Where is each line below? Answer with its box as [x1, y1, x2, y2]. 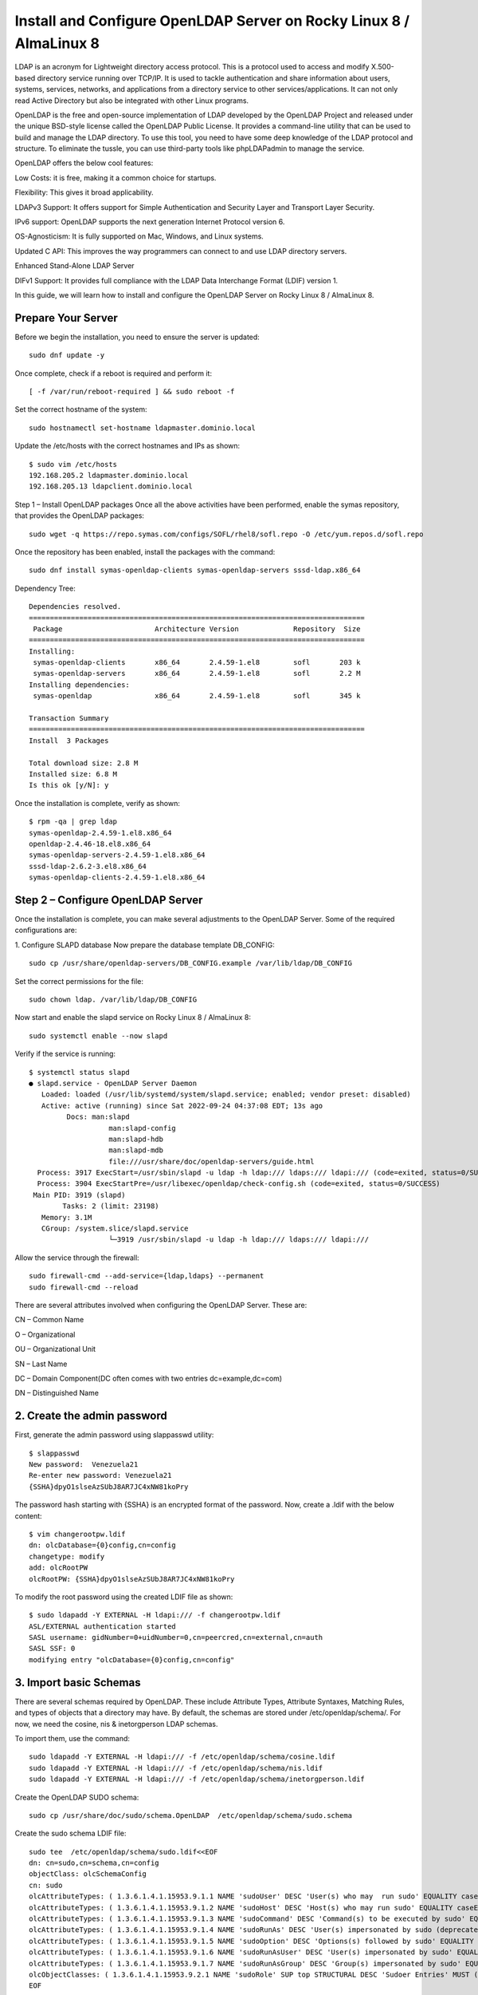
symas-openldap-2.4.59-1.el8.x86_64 [29, 828, 172, 837]
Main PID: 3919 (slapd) [33, 1190, 126, 1199]
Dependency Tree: [14, 583, 76, 593]
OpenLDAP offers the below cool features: [14, 158, 154, 168]
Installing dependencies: [29, 680, 131, 689]
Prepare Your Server [14, 311, 119, 325]
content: [14, 1511, 43, 1520]
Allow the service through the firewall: [14, 1253, 139, 1262]
